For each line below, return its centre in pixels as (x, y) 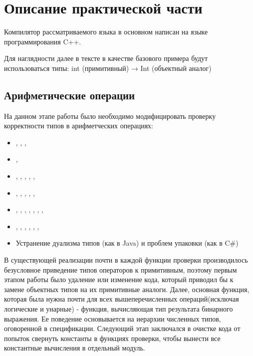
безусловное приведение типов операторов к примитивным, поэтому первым (121, 269)
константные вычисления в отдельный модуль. (75, 348)
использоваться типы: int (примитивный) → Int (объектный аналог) (108, 68)
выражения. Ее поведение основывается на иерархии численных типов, (113, 318)
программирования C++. (43, 41)
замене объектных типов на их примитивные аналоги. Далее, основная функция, (127, 289)
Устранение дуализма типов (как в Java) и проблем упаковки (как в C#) (127, 243)
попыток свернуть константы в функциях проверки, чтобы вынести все (112, 338)
